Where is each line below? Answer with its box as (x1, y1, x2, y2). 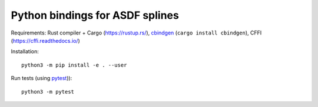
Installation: (11, 48, 39, 55)
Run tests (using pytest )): (11, 75, 72, 82)
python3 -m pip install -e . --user (21, 61, 127, 68)
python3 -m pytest (21, 88, 75, 95)
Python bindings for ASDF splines (11, 9, 179, 22)
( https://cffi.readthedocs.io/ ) (11, 37, 81, 44)
